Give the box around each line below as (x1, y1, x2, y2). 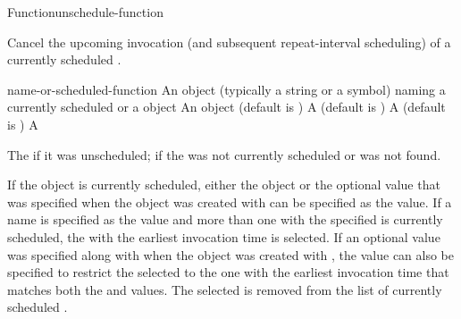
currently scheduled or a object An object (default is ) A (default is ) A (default (7, 97, 446, 116)
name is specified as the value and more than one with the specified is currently (7, 210, 443, 229)
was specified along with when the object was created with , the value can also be (7, 245, 455, 264)
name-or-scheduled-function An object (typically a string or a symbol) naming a (7, 80, 446, 98)
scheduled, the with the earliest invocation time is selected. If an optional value (7, 227, 440, 246)
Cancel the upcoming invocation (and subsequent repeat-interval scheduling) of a (7, 32, 451, 51)
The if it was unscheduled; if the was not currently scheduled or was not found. (7, 145, 441, 164)
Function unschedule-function (7, 3, 163, 21)
